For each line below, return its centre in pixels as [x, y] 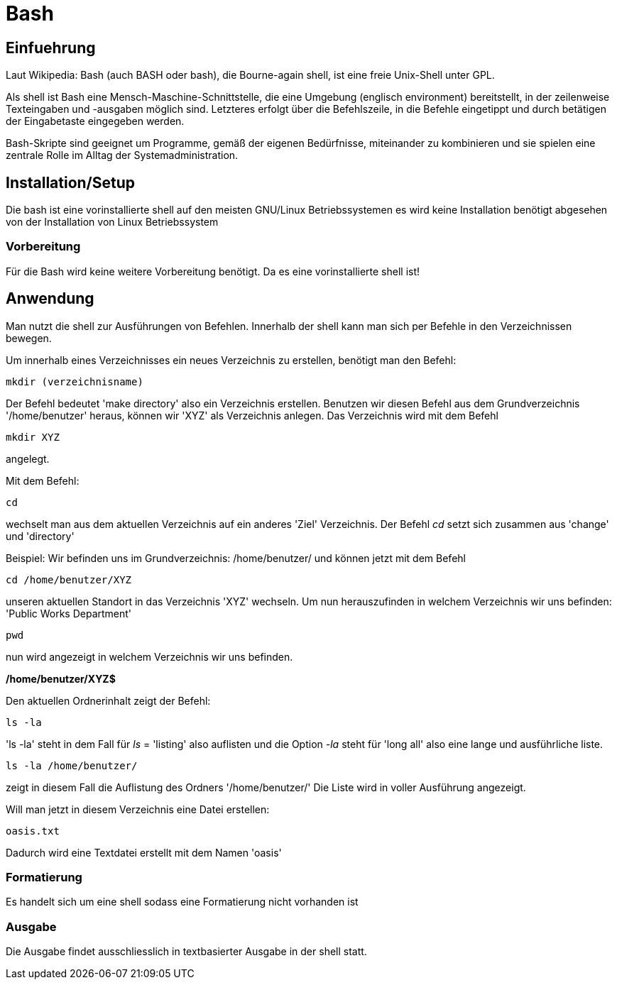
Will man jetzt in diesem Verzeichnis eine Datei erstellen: [138, 809]
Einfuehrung [51, 48]
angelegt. [28, 458]
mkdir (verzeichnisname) [75, 381]
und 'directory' [40, 536]
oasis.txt [33, 831]
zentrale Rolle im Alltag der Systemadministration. [122, 155]
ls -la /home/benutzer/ [72, 765]
